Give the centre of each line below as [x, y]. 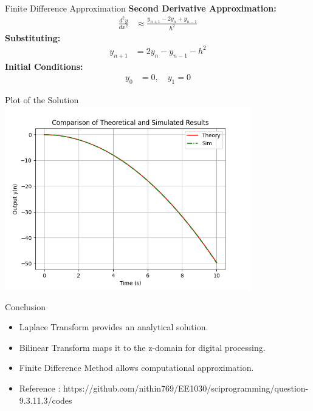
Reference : [40, 388]
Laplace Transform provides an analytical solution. [114, 327]
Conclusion [25, 306]
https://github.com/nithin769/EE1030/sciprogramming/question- [186, 388]
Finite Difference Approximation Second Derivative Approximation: [141, 8]
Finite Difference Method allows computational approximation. [136, 368]
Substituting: [33, 37]
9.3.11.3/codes [46, 400]
